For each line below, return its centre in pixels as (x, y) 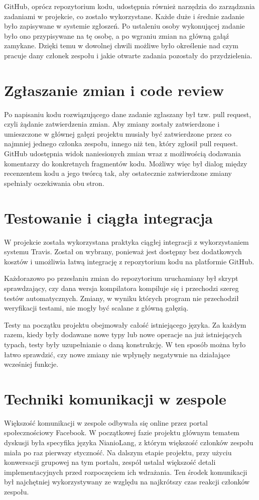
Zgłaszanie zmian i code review (114, 90)
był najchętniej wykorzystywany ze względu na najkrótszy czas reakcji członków (127, 482)
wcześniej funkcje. (31, 364)
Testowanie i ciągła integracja (108, 217)
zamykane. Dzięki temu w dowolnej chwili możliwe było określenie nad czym (121, 45)
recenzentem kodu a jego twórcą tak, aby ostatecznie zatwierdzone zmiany (118, 173)
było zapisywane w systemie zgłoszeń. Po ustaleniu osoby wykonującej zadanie (124, 26)
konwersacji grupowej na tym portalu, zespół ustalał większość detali (110, 462)
